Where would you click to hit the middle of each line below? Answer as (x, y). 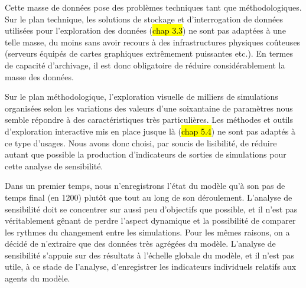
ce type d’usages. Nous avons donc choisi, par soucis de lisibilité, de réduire (141, 143)
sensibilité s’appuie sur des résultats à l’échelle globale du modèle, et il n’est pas (149, 255)
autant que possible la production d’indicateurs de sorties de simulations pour (146, 154)
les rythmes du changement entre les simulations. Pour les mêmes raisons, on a (147, 232)
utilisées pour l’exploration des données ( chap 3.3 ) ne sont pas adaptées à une (145, 30)
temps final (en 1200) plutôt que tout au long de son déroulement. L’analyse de (149, 197)
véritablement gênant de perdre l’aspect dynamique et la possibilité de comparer (150, 220)
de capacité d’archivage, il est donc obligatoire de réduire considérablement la (145, 65)
